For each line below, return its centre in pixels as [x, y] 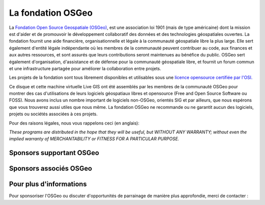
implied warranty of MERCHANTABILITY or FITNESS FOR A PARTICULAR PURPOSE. [94, 139]
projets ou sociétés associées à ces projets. [53, 114]
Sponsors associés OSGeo [51, 168]
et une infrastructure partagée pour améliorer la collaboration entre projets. [85, 68]
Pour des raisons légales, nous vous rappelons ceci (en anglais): [74, 123]
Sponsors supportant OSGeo [54, 153]
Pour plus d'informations [48, 184]
